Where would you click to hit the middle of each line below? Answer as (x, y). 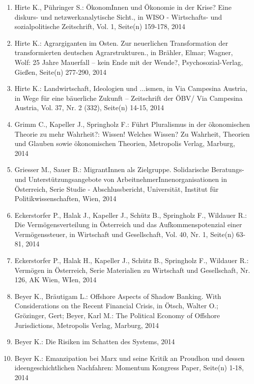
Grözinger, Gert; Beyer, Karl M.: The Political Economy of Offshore (117, 315)
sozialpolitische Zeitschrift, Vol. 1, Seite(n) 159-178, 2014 (100, 26)
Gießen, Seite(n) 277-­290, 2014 (60, 72)
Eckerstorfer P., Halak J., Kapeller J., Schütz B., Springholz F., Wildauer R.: (131, 215)
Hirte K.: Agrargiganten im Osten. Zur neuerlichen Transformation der (121, 43)
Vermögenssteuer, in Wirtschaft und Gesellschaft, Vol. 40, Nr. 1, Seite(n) (124, 234)
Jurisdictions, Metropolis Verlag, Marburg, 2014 (87, 325)
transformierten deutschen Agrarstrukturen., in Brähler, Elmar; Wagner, (124, 52)
